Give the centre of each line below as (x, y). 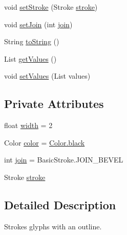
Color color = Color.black (45, 142)
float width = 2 (28, 125)
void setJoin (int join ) (38, 24)
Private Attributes (54, 104)
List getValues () (30, 58)
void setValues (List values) (47, 76)
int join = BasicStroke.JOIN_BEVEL (64, 160)
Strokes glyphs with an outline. (53, 226)
